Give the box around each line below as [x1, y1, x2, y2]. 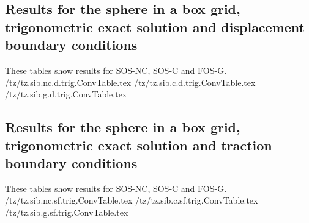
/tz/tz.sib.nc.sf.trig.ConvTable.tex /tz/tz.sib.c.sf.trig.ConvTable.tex [5, 194, 258, 207]
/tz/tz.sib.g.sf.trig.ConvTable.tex [5, 205, 128, 218]
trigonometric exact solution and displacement [5, 17, 305, 36]
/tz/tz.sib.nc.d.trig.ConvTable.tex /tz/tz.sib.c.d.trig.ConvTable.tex [5, 76, 256, 88]
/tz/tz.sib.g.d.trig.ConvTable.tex [5, 88, 127, 101]
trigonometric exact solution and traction [5, 135, 272, 154]
